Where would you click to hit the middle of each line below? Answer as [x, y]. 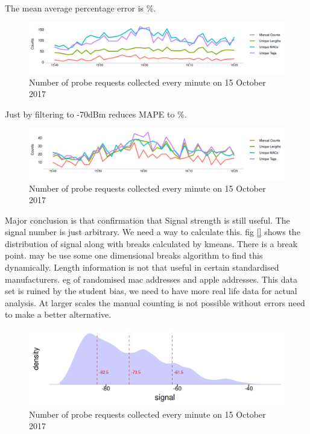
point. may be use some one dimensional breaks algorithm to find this [134, 255]
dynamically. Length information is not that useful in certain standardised [142, 267]
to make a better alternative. [58, 314]
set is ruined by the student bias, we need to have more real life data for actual [151, 291]
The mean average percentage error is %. [81, 8]
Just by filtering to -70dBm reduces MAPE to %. [96, 114]
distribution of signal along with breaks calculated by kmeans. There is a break [151, 243]
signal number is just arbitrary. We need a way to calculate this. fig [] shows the [153, 232]
